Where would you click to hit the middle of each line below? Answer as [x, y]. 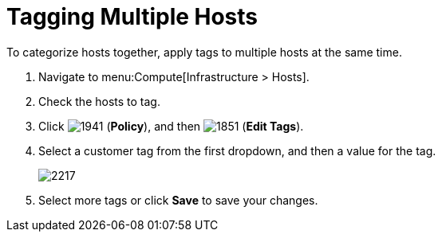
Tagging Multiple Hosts [132, 17]
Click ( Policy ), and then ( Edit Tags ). [171, 126]
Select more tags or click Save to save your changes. [178, 200]
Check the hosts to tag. [99, 101]
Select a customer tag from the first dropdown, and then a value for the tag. [237, 150]
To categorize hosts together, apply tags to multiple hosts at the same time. [204, 52]
